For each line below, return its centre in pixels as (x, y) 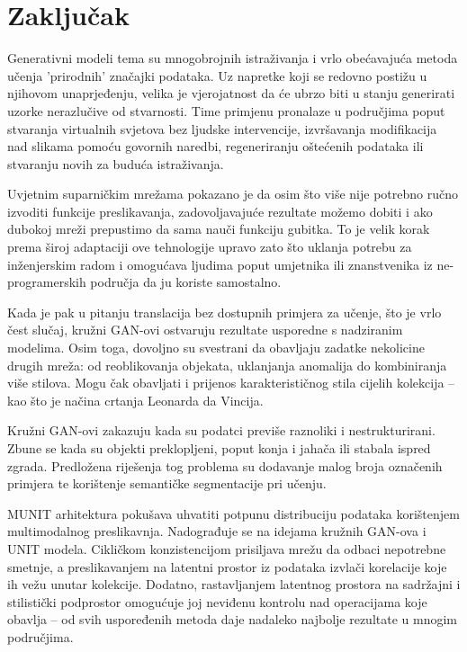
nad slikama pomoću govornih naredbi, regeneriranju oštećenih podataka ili (216, 146)
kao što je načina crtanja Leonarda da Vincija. (135, 400)
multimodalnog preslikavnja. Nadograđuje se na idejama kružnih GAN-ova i (217, 531)
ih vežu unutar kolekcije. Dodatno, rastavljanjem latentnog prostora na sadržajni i (234, 584)
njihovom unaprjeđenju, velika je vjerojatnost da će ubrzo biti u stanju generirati (231, 93)
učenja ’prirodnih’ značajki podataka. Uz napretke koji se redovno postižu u (217, 75)
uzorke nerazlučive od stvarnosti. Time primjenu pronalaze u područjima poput (226, 110)
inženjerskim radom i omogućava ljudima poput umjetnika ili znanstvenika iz (220, 264)
